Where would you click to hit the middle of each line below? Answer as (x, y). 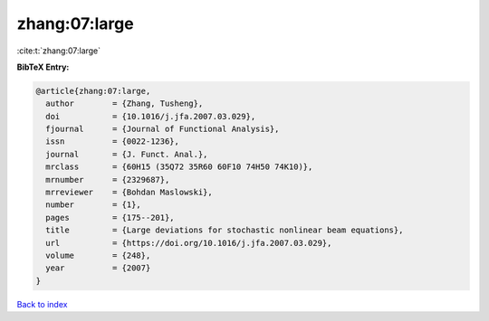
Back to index (42, 304)
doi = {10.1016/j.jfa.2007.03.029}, (151, 116)
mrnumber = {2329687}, (108, 179)
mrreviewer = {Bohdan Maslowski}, (129, 193)
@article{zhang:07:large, (93, 91)
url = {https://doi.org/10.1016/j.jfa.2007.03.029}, (189, 243)
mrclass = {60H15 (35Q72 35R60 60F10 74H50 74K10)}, (179, 167)
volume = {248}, (98, 255)
